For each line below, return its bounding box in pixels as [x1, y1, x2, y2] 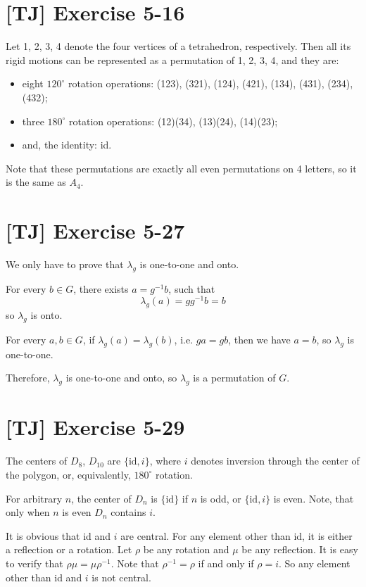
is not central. [91, 569, 151, 584]
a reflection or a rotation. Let [6, 542, 132, 557]
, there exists [73, 281, 129, 296]
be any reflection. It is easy [241, 542, 358, 557]
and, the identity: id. [22, 137, 112, 152]
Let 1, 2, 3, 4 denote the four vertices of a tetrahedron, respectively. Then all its [6, 39, 351, 53]
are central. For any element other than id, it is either [120, 528, 353, 543]
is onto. [30, 308, 63, 322]
